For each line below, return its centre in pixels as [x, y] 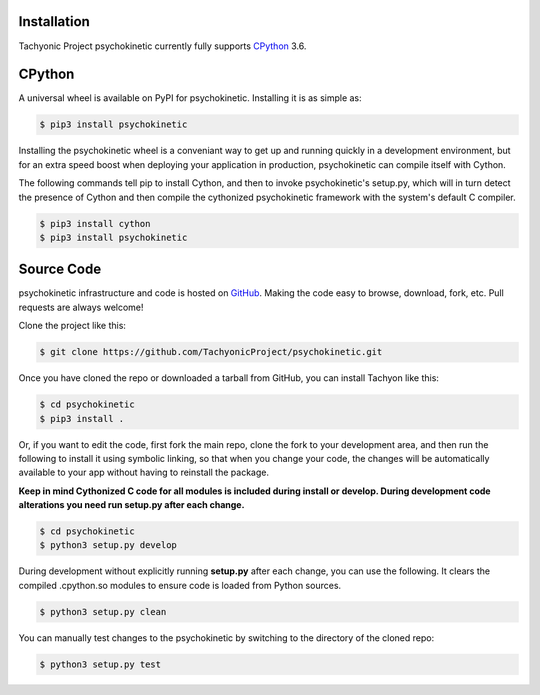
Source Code [60, 269]
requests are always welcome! [81, 307]
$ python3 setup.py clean [103, 611]
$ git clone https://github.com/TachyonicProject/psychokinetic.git [211, 352]
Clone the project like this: [72, 326]
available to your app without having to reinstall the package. [144, 472]
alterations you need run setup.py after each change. [131, 505]
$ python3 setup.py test [100, 664]
